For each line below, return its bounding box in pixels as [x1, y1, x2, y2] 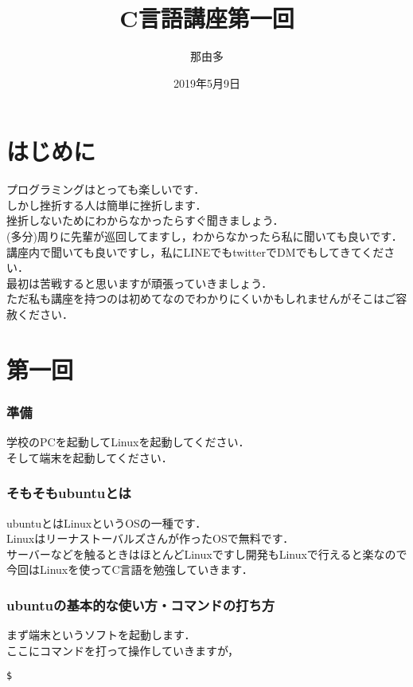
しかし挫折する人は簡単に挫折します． [6, 196, 207, 213]
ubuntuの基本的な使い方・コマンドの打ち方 [6, 595, 275, 614]
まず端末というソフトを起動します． [6, 626, 196, 643]
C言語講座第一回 [119, 2, 294, 34]
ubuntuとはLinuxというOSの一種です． [6, 514, 207, 531]
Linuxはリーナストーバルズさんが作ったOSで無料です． [6, 530, 294, 547]
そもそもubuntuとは [6, 483, 131, 503]
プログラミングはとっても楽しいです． [6, 181, 205, 198]
